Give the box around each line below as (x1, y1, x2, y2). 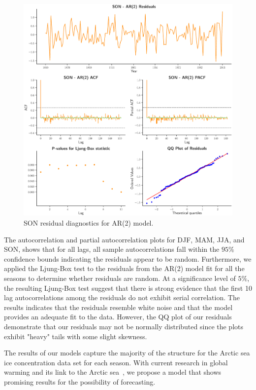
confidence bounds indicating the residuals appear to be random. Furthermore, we (4, 253, 252, 264)
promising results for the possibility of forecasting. (4, 376, 156, 387)
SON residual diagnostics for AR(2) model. (24, 218, 154, 228)
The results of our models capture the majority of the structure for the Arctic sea (4, 348, 250, 358)
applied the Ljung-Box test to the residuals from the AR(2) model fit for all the (4, 263, 245, 273)
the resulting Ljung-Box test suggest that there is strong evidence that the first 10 (4, 282, 252, 293)
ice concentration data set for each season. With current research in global (4, 357, 228, 367)
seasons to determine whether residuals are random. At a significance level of (4, 273, 236, 283)
